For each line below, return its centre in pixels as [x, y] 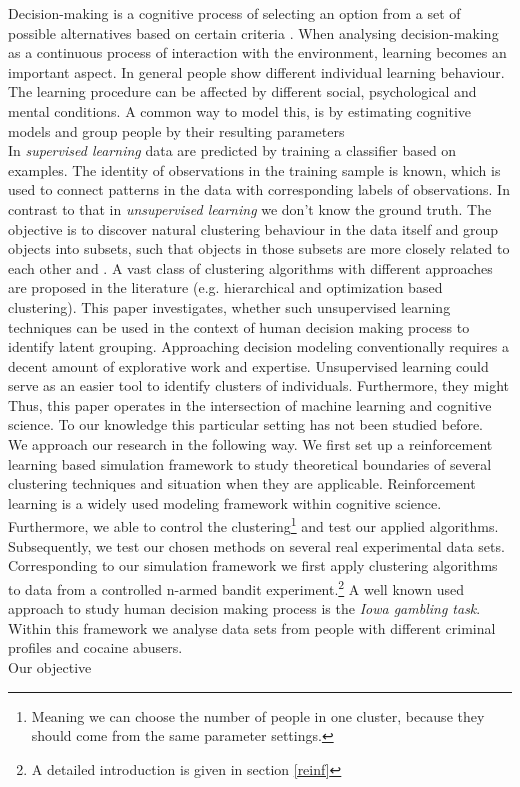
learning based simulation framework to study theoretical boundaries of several [250, 463]
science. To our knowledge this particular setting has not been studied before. [245, 424]
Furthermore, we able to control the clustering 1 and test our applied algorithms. [253, 525]
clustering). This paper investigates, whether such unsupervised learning [229, 306]
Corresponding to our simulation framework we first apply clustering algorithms [253, 565]
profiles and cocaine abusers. [95, 647]
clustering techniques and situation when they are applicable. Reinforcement [242, 483]
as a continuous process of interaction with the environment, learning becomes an [257, 52]
